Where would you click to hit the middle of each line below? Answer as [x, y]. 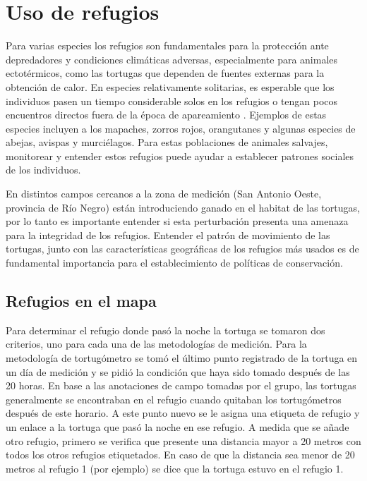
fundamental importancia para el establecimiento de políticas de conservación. [174, 263]
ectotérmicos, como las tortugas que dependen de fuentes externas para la [165, 73]
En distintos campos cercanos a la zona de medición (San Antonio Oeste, [164, 194]
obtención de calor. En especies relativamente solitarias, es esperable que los [170, 86]
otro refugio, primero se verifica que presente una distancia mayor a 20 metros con [183, 440]
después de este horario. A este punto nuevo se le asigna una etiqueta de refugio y [183, 413]
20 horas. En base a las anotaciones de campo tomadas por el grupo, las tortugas [181, 385]
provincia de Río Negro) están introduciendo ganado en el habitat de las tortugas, [183, 207]
